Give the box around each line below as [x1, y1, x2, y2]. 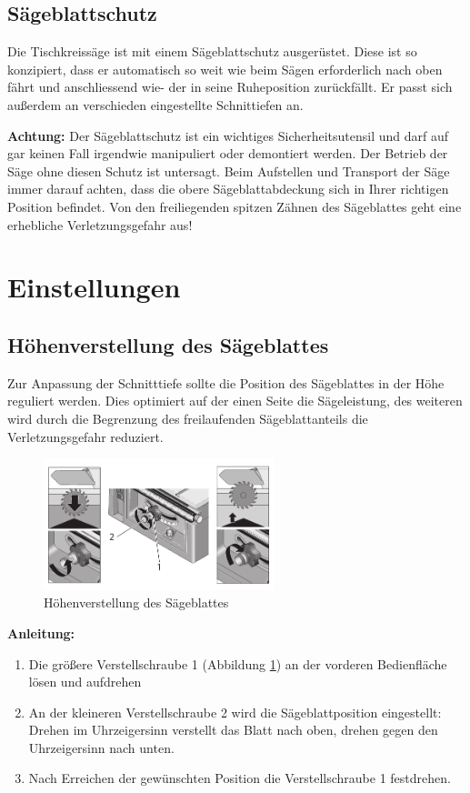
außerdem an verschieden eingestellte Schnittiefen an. [7, 95, 304, 114]
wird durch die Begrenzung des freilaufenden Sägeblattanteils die [7, 408, 368, 427]
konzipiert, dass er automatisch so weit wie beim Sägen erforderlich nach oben [7, 59, 443, 78]
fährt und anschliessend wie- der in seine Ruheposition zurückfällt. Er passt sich [7, 77, 453, 96]
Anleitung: [7, 623, 75, 642]
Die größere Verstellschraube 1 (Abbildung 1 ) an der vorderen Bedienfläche [28, 654, 447, 673]
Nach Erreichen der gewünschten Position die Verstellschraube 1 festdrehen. [28, 768, 451, 788]
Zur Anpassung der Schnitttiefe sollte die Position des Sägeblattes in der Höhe [7, 373, 445, 392]
